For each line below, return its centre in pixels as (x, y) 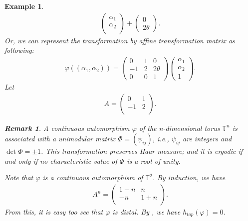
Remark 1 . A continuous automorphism (67, 128)
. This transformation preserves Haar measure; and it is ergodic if (142, 151)
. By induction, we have (189, 177)
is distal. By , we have (146, 212)
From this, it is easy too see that (54, 212)
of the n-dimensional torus (179, 128)
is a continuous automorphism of (93, 177)
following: (19, 50)
